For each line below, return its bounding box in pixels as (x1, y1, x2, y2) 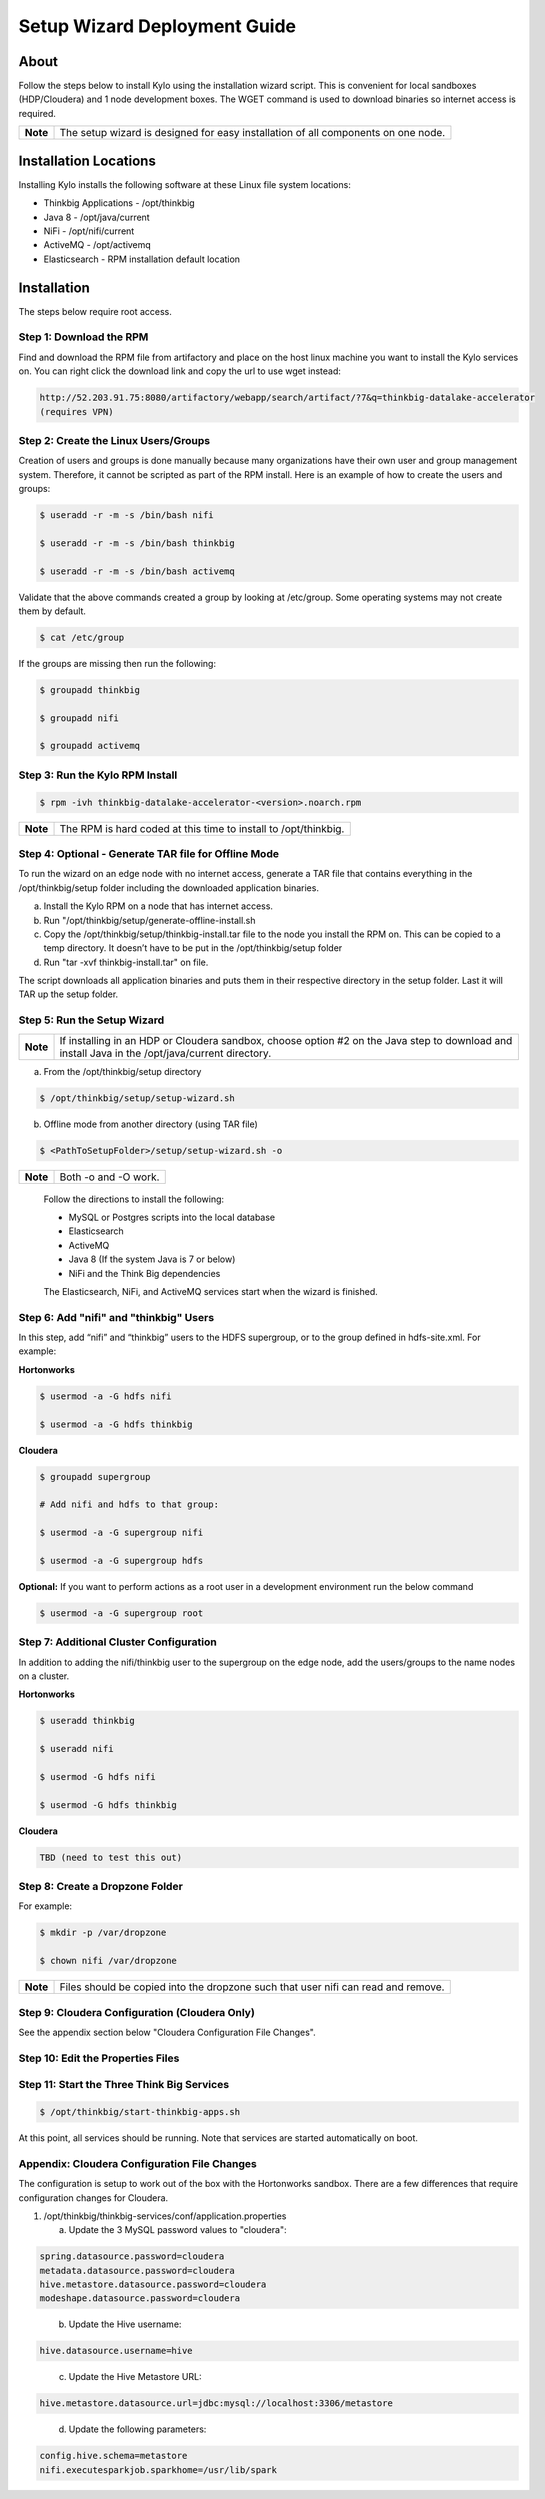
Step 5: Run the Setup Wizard (18, 1013, 165, 1027)
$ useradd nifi (39, 1743, 114, 1755)
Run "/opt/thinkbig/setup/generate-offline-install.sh (43, 914, 256, 926)
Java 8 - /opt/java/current (43, 211, 150, 223)
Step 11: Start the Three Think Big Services (18, 2078, 230, 2092)
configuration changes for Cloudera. (18, 2191, 169, 2204)
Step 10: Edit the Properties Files (18, 2051, 180, 2065)
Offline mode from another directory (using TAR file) (43, 1118, 259, 1130)
